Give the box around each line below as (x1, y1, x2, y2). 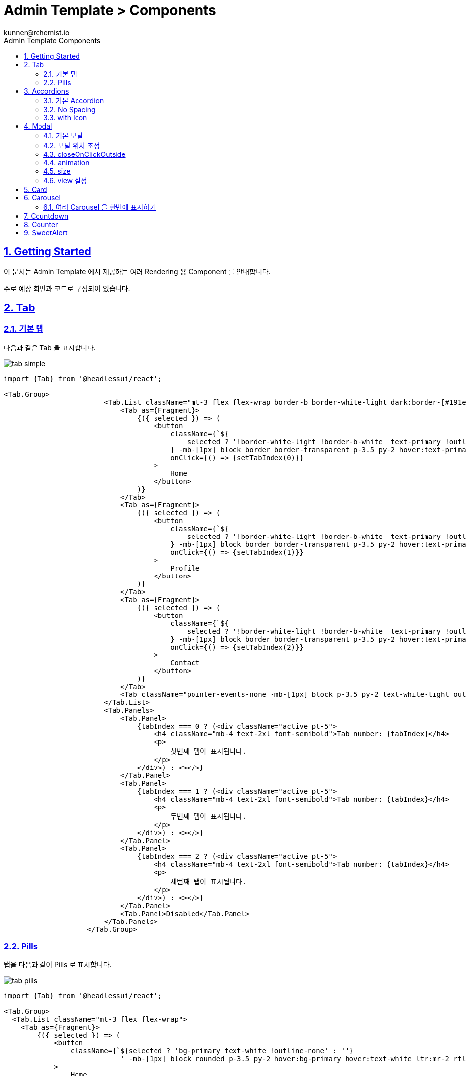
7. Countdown (24, 211, 69, 220)
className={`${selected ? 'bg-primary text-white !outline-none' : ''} (70, 1046, 354, 1055)
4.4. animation (43, 158, 90, 167)
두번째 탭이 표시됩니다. (170, 812, 247, 820)
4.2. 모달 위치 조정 (43, 141, 100, 150)
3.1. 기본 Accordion (43, 96, 104, 105)
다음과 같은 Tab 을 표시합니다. (4, 343, 96, 352)
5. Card (24, 185, 47, 193)
